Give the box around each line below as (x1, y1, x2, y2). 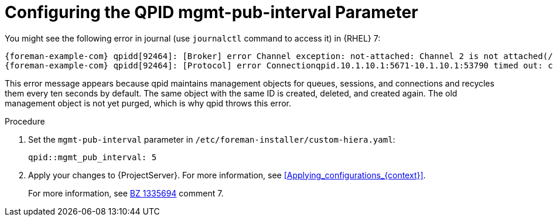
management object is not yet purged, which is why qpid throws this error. (5, 98, 291, 108)
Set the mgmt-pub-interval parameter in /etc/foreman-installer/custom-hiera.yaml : (28, 134, 395, 144)
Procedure (5, 116, 45, 126)
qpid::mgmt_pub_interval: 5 (28, 152, 157, 162)
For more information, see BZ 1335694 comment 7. (28, 188, 224, 198)
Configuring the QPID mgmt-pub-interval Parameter (5, 2, 418, 22)
